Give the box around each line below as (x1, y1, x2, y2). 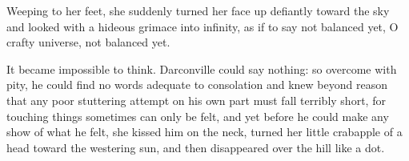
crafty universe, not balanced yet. (6, 34, 170, 50)
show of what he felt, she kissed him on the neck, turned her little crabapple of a (6, 123, 403, 140)
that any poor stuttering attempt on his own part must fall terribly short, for (6, 91, 386, 108)
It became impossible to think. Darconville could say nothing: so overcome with (6, 60, 397, 77)
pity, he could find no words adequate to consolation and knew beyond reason (6, 76, 387, 93)
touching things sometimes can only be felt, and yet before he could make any (6, 107, 389, 124)
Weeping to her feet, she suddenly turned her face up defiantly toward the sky (6, 2, 390, 18)
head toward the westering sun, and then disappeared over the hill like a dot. (6, 139, 385, 155)
